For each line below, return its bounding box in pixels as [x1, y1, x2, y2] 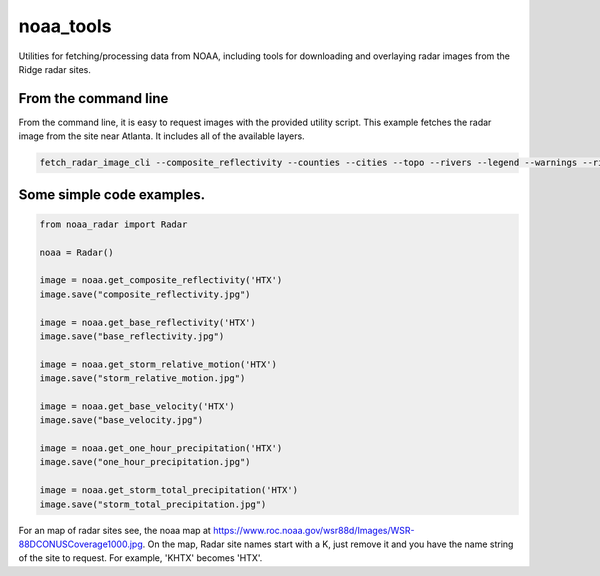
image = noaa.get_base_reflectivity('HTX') [39, 316, 257, 328]
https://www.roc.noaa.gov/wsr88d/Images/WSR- [213, 524, 415, 536]
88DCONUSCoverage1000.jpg [18, 538, 144, 550]
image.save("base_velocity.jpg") [39, 415, 204, 426]
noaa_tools [18, 15, 112, 37]
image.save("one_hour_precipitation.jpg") [39, 456, 251, 468]
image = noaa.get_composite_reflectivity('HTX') [39, 275, 283, 286]
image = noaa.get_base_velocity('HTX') [39, 400, 235, 412]
